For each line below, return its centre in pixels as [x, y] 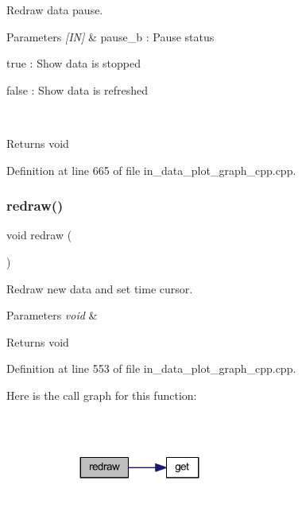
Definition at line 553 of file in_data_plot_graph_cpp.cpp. [151, 368]
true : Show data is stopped [74, 63]
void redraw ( [39, 235]
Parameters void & [52, 315]
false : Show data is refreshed [77, 89]
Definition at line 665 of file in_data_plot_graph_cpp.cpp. [151, 170]
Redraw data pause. [55, 10]
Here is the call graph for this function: [102, 395]
